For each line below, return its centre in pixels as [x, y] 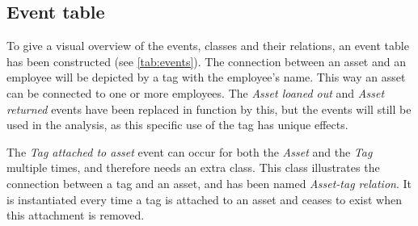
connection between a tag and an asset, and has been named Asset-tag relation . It [209, 183]
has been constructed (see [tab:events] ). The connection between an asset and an [206, 61]
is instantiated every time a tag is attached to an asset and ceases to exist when [205, 199]
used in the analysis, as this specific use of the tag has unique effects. [177, 125]
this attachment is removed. [76, 215]
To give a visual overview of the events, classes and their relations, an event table [208, 46]
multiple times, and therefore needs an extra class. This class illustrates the [193, 167]
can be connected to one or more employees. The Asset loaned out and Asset [196, 92]
